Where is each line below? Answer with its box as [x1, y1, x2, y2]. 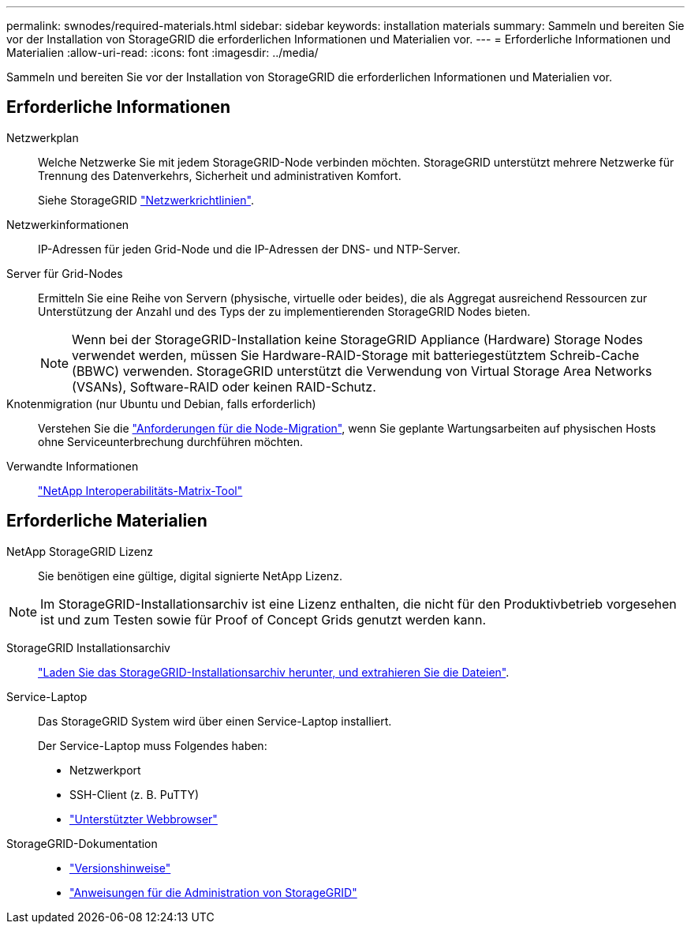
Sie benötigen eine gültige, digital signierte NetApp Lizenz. [38, 568, 342, 583]
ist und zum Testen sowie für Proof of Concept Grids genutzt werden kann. [40, 611, 486, 628]
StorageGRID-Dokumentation [6, 836, 158, 850]
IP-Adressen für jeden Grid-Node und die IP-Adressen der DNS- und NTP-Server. [38, 242, 461, 256]
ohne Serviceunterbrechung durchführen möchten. [38, 434, 304, 448]
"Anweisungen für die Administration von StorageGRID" [69, 885, 357, 899]
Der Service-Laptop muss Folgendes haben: [38, 738, 267, 752]
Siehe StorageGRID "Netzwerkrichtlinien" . [38, 193, 254, 207]
